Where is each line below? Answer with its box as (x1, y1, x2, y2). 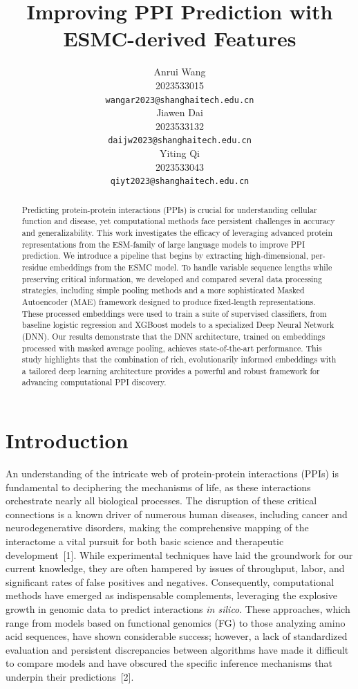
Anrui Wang (153, 64, 206, 79)
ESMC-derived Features (63, 24, 296, 53)
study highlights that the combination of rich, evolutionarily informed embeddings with (21, 353, 337, 365)
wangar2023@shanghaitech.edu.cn (105, 95, 254, 105)
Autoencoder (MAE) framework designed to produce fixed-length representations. (21, 295, 316, 307)
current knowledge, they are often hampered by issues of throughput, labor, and (6, 561, 345, 576)
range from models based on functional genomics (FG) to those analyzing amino (6, 615, 346, 630)
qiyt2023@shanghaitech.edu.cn (110, 176, 249, 187)
